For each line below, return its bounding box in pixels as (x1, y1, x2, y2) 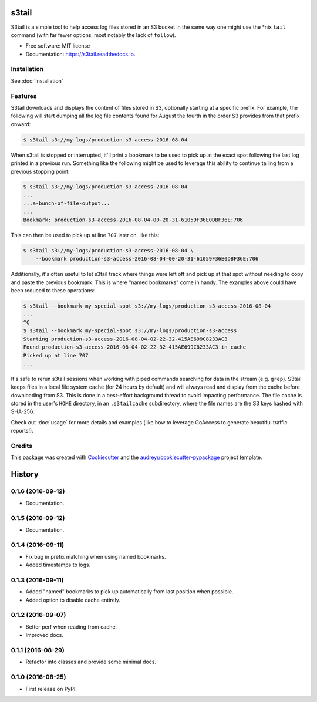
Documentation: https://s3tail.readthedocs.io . (25, 50, 136, 58)
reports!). (11, 427, 33, 434)
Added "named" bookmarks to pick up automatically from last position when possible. (25, 588, 234, 595)
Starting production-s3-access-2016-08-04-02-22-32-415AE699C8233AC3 (23, 335, 228, 342)
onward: (11, 120, 31, 127)
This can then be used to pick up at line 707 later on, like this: (11, 232, 160, 239)
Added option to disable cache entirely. (25, 596, 120, 603)
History (11, 470, 39, 480)
